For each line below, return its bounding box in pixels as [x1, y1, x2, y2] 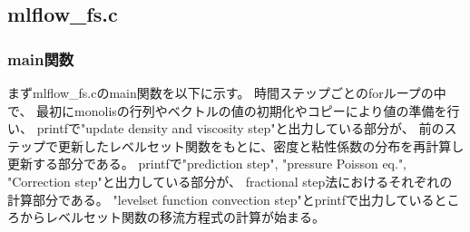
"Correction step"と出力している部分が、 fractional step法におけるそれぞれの [7, 171, 453, 190]
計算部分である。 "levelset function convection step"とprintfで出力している [7, 189, 435, 208]
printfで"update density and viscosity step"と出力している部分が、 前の [36, 119, 445, 138]
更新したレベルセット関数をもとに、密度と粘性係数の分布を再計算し [57, 136, 465, 155]
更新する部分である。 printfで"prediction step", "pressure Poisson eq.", [7, 154, 407, 173]
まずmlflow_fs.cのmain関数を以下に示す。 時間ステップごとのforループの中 [7, 83, 446, 101]
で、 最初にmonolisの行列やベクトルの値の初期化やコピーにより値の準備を [7, 101, 447, 120]
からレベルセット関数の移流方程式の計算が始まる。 [19, 208, 325, 227]
